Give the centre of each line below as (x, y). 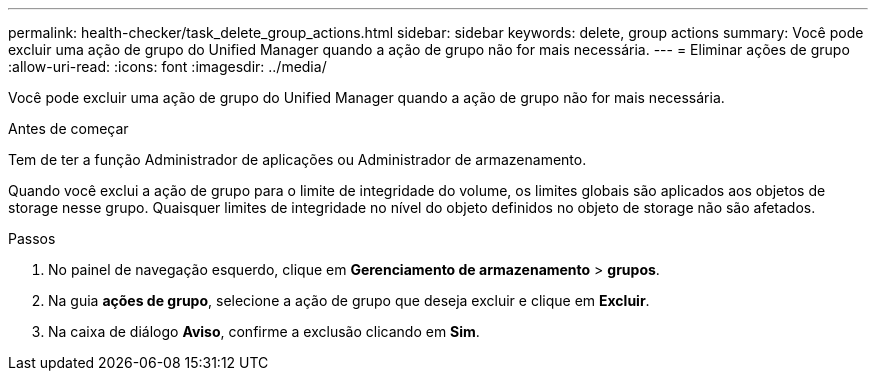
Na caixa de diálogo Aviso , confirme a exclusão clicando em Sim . (264, 331)
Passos (32, 238)
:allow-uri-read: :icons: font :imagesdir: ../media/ (167, 66)
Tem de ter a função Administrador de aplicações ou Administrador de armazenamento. (297, 159)
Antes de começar (68, 128)
